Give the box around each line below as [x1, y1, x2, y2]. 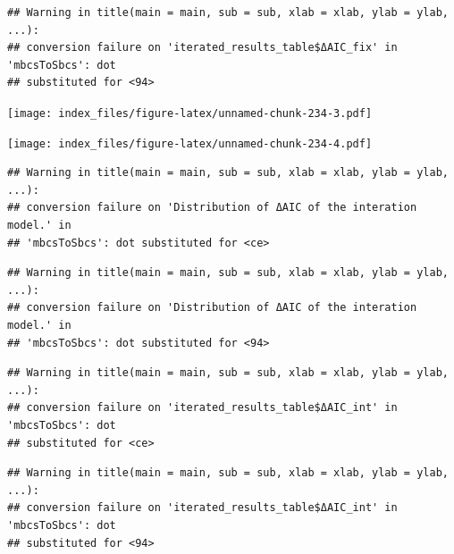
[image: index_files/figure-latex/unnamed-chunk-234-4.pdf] [7, 137, 373, 150]
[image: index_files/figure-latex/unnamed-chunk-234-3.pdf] [7, 106, 373, 120]
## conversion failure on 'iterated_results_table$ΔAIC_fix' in [7, 41, 398, 55]
